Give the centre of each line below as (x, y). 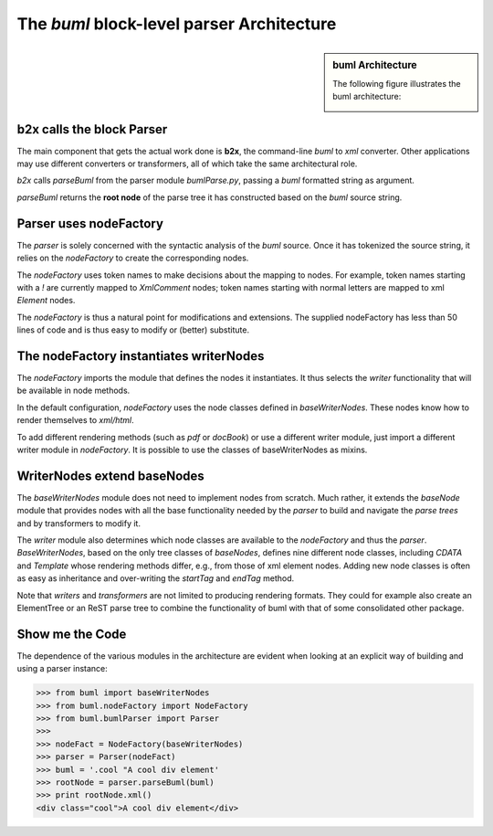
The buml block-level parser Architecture (177, 24)
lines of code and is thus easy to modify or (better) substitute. (133, 330)
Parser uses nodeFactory (90, 223)
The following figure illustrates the (397, 83)
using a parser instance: (63, 669)
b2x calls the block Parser (92, 129)
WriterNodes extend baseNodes (110, 476)
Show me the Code (72, 634)
